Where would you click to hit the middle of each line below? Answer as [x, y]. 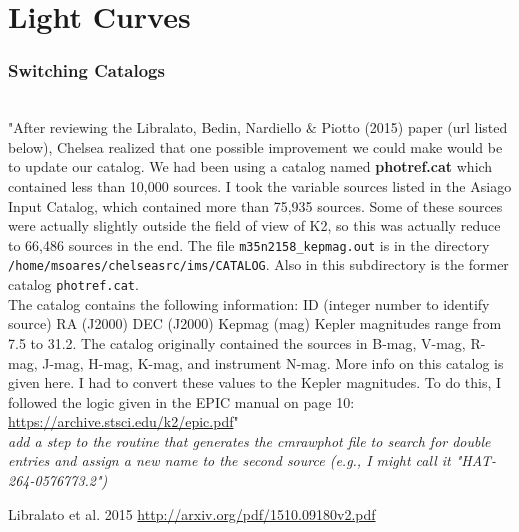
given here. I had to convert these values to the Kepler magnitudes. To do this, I [255, 382]
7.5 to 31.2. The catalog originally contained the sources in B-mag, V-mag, [237, 342]
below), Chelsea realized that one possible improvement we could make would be [255, 146]
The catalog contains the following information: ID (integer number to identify [249, 303]
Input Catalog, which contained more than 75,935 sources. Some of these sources [255, 205]
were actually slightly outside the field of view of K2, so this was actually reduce [254, 225]
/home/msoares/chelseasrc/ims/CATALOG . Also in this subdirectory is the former [258, 264]
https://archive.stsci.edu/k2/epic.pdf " [123, 421]
